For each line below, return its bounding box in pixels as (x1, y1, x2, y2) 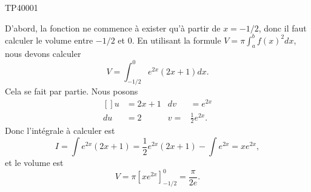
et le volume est (5, 156, 64, 169)
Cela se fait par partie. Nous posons (5, 85, 138, 98)
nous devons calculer (5, 47, 81, 60)
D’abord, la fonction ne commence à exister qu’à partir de (5, 21, 221, 34)
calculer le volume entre (5, 33, 93, 46)
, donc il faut (258, 21, 307, 34)
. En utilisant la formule (132, 33, 221, 46)
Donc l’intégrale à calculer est (5, 124, 115, 137)
